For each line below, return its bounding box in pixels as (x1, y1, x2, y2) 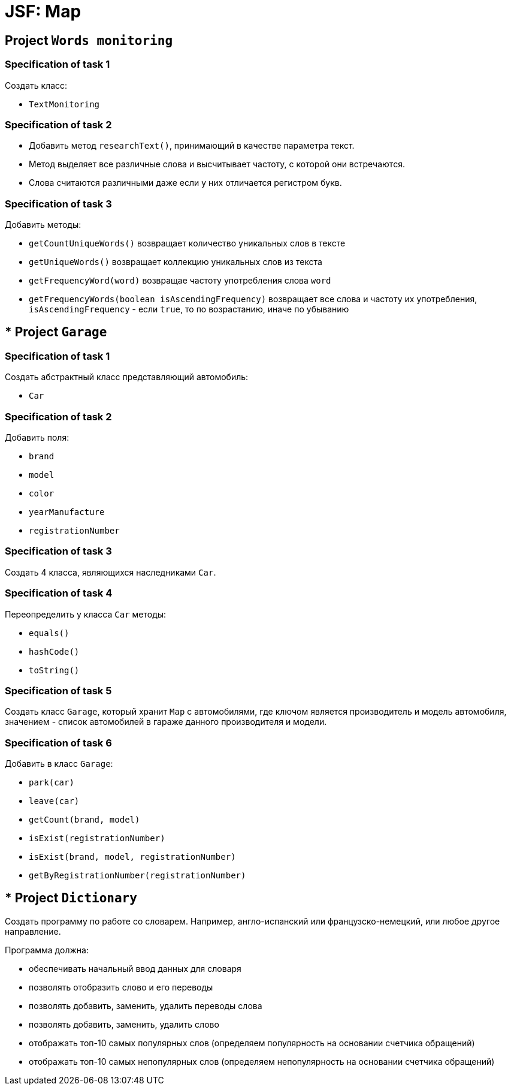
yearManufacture (29, 507, 105, 517)
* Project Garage (5, 324, 107, 340)
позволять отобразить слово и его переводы (29, 981, 213, 992)
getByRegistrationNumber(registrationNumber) (29, 871, 246, 881)
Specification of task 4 (5, 587, 113, 600)
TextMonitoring (29, 99, 100, 109)
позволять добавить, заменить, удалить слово (29, 1019, 219, 1029)
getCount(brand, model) (29, 815, 140, 825)
